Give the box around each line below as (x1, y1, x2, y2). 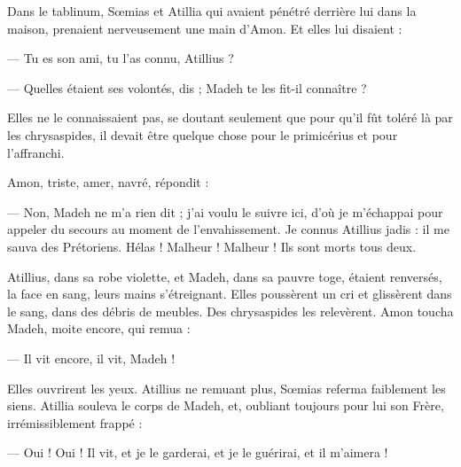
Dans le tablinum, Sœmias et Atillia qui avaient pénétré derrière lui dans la (7, 2, 417, 19)
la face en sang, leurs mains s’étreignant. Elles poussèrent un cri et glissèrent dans (7, 284, 452, 303)
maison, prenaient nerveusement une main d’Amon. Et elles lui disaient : (7, 19, 402, 37)
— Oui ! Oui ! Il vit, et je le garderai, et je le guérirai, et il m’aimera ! (7, 443, 388, 462)
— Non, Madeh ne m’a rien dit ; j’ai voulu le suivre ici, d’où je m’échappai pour (7, 202, 443, 221)
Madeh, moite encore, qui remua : (7, 319, 191, 338)
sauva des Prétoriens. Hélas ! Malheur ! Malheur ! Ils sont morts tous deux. (7, 237, 417, 255)
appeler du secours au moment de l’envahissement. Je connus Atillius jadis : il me (7, 220, 449, 238)
